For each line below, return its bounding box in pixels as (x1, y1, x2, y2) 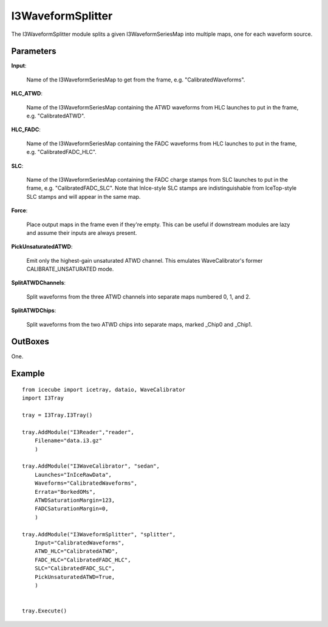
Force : (11, 207, 28, 214)
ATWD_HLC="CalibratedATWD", (34, 548, 118, 555)
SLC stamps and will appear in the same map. (26, 193, 141, 200)
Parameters (11, 46, 56, 57)
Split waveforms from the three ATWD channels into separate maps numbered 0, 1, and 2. (26, 293, 251, 300)
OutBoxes (11, 336, 50, 347)
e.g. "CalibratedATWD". (26, 113, 85, 120)
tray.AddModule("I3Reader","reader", (22, 429, 135, 435)
